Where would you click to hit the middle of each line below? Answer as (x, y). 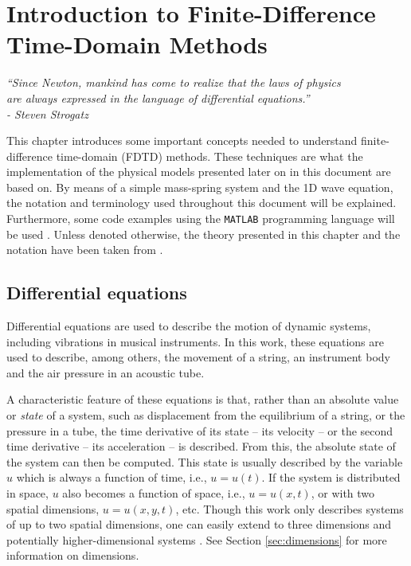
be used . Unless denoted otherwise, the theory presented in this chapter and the (204, 234)
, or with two (343, 493)
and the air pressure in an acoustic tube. (106, 372)
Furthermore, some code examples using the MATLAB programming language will (201, 219)
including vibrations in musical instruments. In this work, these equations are (195, 341)
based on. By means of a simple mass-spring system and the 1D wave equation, (200, 187)
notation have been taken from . (85, 250)
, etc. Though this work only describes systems (290, 508)
